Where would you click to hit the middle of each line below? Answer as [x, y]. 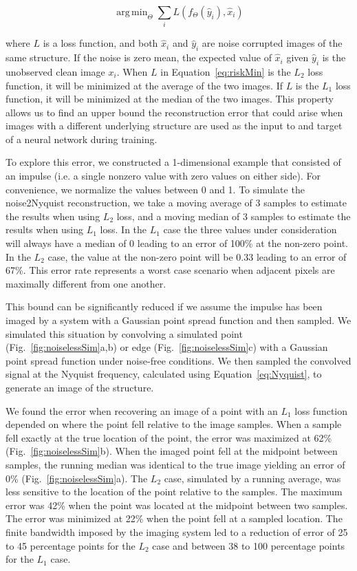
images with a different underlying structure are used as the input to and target [174, 126]
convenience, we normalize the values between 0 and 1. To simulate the [155, 189]
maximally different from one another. [86, 283]
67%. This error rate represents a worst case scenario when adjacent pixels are [170, 270]
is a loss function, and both [100, 43]
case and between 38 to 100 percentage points [249, 545]
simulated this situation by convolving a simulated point [124, 333]
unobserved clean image [55, 71]
